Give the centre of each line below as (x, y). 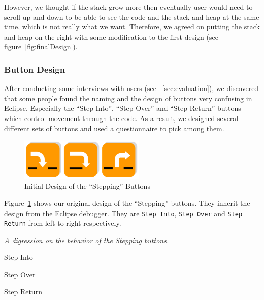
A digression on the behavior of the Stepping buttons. (87, 240)
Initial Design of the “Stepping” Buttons (87, 186)
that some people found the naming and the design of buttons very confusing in (128, 98)
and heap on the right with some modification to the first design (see (111, 36)
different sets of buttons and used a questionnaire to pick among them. (114, 128)
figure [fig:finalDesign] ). (41, 47)
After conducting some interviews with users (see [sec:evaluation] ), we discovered (131, 88)
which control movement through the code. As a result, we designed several (121, 118)
